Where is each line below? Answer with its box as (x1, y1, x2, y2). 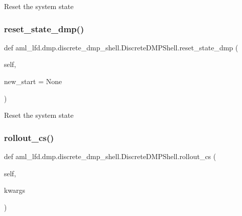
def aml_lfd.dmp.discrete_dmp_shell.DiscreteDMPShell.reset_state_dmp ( (4, 42, 238, 52)
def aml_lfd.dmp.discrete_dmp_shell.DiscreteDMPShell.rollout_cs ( (4, 151, 216, 161)
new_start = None (4, 76, 62, 86)
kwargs (4, 185, 26, 195)
